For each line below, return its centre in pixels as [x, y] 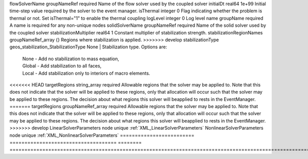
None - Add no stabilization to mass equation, [71, 59]
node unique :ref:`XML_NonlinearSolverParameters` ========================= [102, 135]
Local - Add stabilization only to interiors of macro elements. [86, 73]
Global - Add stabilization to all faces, [62, 66]
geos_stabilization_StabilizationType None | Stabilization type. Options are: [88, 47]
